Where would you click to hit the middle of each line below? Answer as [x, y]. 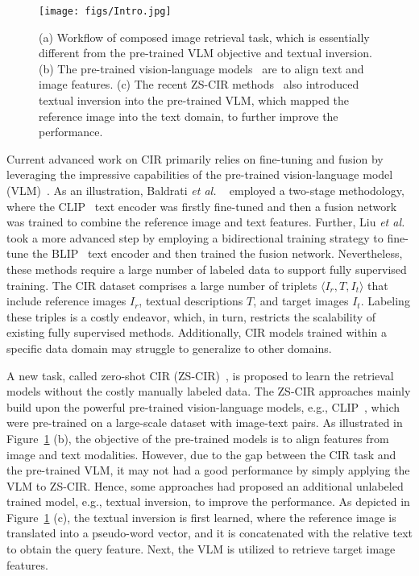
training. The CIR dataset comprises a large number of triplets [162, 285]
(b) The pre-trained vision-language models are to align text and [201, 68]
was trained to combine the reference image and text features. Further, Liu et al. [206, 222]
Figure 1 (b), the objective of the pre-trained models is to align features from [198, 438]
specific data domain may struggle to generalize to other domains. [169, 348]
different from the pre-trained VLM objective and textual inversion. [205, 53]
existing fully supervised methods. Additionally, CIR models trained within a [197, 332]
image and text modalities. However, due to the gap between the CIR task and [201, 454]
